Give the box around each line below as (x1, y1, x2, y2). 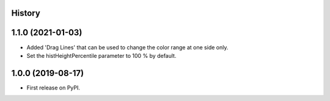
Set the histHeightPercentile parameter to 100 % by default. (26, 52, 177, 59)
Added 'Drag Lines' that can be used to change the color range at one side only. (26, 43, 229, 51)
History (11, 8, 41, 18)
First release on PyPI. (26, 84, 81, 91)
